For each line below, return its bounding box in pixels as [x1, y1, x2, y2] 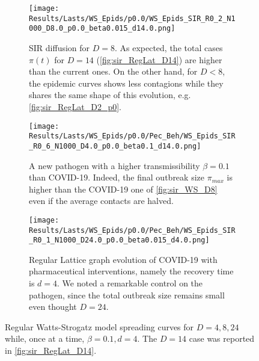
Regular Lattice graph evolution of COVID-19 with [29, 253, 218, 265]
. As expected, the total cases [114, 41, 223, 54]
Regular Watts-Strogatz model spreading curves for [5, 320, 194, 333]
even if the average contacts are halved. [29, 194, 174, 207]
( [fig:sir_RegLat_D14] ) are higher [96, 53, 222, 66]
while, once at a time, [5, 332, 85, 345]
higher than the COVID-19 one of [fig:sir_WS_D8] [29, 182, 218, 195]
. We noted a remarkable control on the [57, 277, 203, 289]
